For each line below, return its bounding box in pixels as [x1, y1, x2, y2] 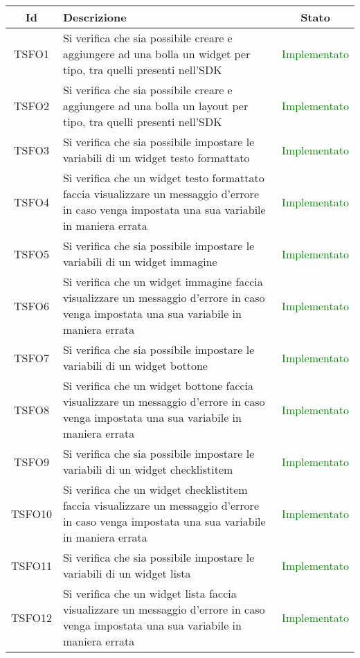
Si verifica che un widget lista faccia [62, 585, 237, 601]
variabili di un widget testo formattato [62, 150, 250, 166]
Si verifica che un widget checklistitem [62, 481, 248, 497]
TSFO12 [11, 609, 52, 625]
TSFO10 [11, 505, 52, 522]
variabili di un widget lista [62, 565, 191, 581]
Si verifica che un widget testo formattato [62, 170, 264, 186]
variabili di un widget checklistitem [62, 461, 233, 477]
